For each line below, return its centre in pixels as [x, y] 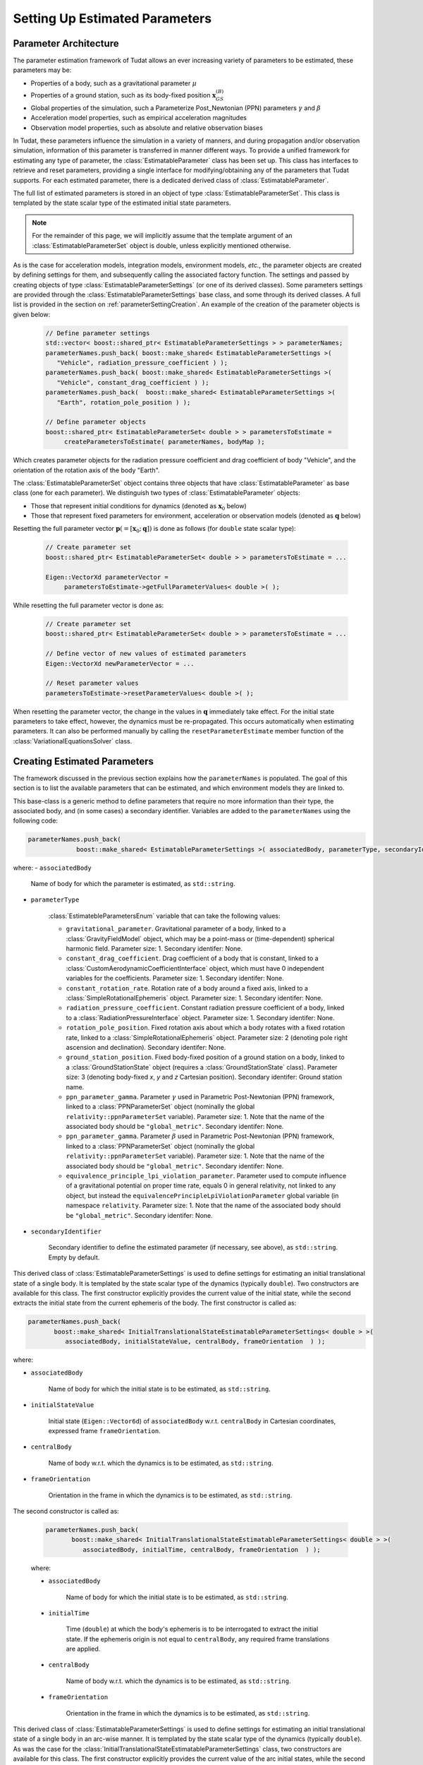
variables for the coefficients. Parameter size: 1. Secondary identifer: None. [175, 979]
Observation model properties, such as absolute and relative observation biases [147, 128]
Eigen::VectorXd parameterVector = [107, 577]
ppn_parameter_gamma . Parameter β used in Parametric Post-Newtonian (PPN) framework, [200, 1136]
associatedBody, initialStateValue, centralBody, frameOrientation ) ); [195, 1342]
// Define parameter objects [96, 422]
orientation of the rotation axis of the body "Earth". [86, 470]
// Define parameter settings [98, 333]
